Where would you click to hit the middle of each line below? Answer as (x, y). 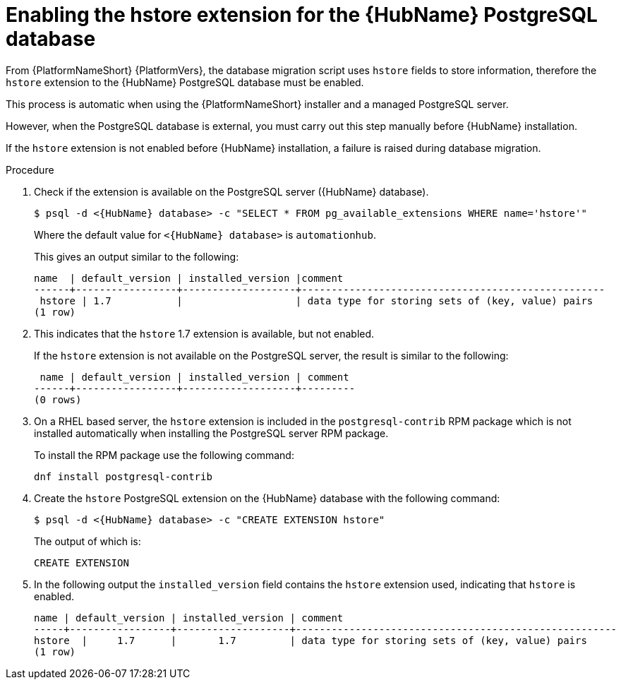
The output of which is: (88, 541)
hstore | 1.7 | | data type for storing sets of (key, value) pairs (316, 300)
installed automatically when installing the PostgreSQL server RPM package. (211, 433)
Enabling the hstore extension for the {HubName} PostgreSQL (302, 15)
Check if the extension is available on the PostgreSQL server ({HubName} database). (231, 191)
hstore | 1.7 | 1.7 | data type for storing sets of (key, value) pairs (310, 640)
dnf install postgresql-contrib (123, 476)
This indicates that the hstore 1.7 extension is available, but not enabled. (204, 333)
